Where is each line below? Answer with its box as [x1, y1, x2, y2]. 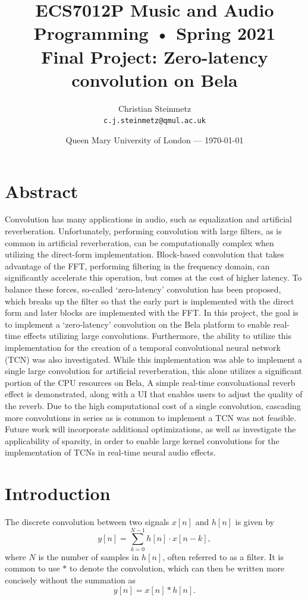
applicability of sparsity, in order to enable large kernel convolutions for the [5, 434, 279, 447]
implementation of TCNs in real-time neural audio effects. [5, 446, 216, 458]
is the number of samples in [38, 550, 139, 563]
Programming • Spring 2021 [33, 21, 276, 45]
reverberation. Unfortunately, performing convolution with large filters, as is [5, 225, 282, 237]
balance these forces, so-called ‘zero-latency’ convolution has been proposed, [5, 283, 281, 296]
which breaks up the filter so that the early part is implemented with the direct [5, 294, 294, 307]
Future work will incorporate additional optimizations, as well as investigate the [5, 423, 296, 435]
